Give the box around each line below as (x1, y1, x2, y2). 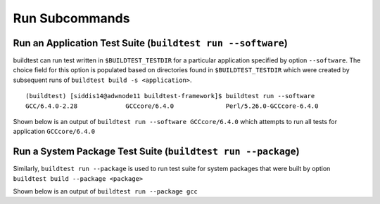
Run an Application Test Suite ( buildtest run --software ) (13, 37, 288, 49)
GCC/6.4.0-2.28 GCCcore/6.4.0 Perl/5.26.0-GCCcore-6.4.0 (25, 102, 319, 110)
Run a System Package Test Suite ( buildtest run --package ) (13, 146, 300, 158)
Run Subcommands (13, 11, 130, 26)
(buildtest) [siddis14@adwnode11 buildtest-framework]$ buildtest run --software (25, 92, 315, 100)
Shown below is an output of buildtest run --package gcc (13, 187, 198, 196)
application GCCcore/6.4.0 (13, 127, 95, 136)
